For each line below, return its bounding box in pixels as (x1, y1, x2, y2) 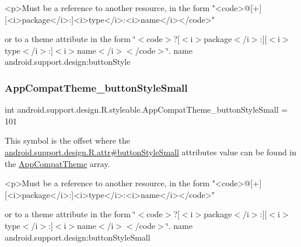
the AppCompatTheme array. (5, 157, 110, 169)
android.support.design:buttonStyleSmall (5, 231, 150, 243)
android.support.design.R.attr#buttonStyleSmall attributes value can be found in (5, 145, 297, 158)
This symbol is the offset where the (5, 134, 130, 147)
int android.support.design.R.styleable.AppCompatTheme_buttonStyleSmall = (5, 103, 288, 116)
